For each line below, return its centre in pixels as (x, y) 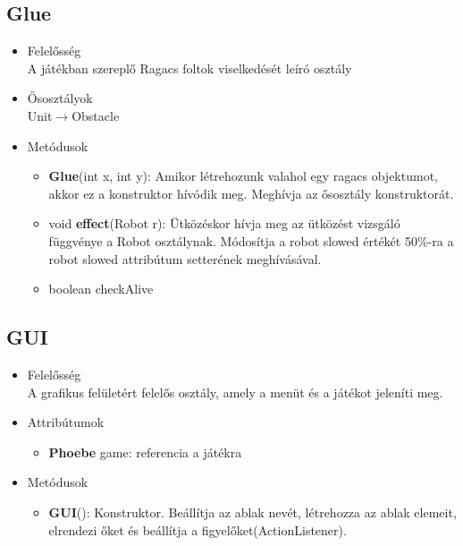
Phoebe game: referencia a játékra (145, 452)
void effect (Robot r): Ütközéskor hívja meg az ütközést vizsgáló (224, 223)
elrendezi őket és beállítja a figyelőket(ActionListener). (198, 529)
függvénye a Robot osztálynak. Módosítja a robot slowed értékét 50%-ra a (251, 240)
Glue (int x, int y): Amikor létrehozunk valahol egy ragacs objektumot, (243, 176)
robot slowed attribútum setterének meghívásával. (185, 258)
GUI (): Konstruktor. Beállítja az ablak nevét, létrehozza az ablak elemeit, (253, 512)
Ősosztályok (60, 98)
